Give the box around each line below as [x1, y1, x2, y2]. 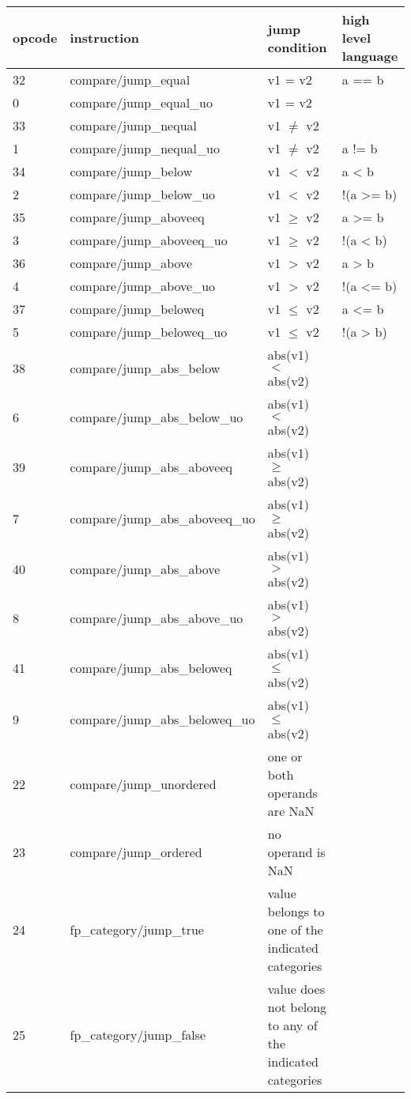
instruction [70, 28, 139, 47]
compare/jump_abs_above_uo [70, 608, 243, 627]
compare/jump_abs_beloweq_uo [70, 710, 255, 728]
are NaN [267, 802, 315, 820]
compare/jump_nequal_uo [70, 139, 220, 157]
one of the [267, 920, 323, 938]
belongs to [267, 902, 325, 920]
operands [267, 784, 318, 802]
